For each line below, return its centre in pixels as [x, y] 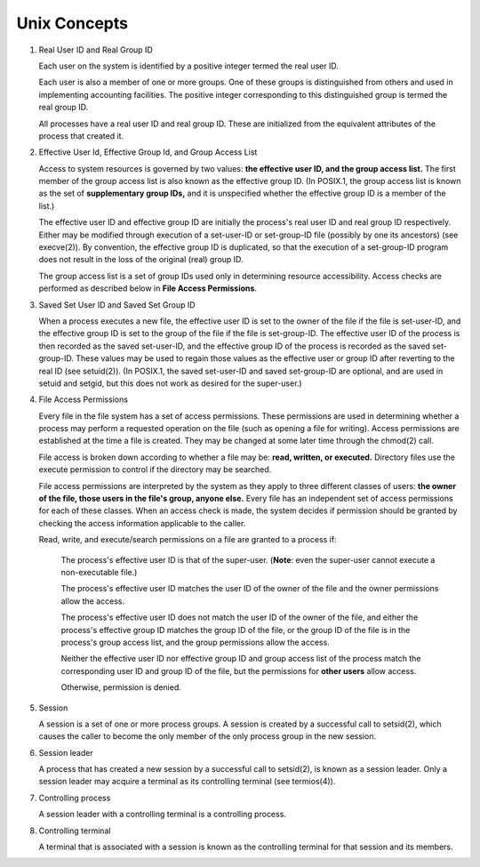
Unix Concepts [72, 23]
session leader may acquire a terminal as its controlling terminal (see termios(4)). [187, 782]
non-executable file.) [99, 572]
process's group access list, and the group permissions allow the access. [196, 642]
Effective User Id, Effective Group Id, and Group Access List [148, 152]
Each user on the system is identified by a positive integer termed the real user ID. [189, 66]
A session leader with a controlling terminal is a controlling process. [162, 815]
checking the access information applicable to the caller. [142, 523]
